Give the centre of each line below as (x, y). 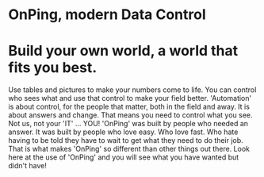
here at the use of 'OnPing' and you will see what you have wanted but (124, 157)
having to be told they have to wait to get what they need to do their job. (126, 140)
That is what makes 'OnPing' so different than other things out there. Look (129, 149)
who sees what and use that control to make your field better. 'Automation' (130, 98)
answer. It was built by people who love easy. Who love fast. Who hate (123, 132)
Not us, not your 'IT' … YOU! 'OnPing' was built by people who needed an (128, 124)
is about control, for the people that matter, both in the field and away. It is (129, 107)
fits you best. (53, 68)
